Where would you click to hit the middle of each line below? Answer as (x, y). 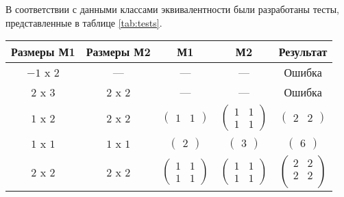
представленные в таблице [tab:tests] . (84, 22)
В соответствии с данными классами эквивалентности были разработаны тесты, (172, 9)
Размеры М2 (118, 52)
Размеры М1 (43, 52)
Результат (303, 52)
